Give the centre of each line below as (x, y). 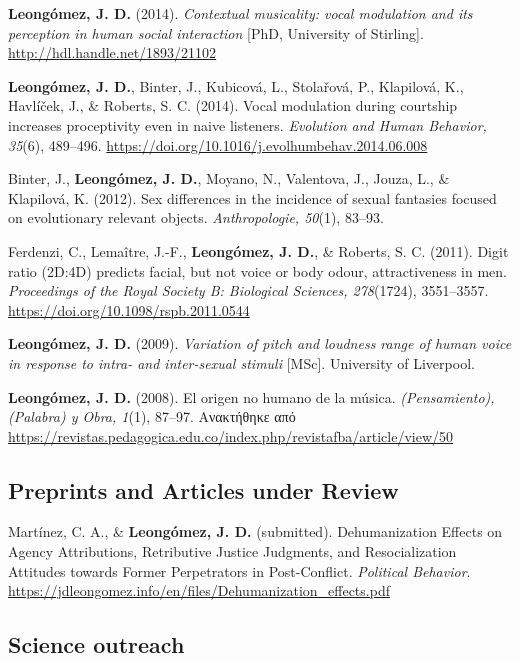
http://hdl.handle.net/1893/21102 (112, 52)
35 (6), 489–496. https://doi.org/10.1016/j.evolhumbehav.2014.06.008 (218, 144)
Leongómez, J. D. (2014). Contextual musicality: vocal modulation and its (240, 13)
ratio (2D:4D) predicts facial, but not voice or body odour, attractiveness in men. (258, 270)
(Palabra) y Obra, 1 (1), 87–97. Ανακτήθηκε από (152, 416)
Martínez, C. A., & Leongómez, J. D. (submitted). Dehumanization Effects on (255, 531)
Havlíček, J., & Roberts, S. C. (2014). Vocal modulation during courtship (233, 105)
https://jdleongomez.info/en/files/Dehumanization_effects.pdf (199, 590)
